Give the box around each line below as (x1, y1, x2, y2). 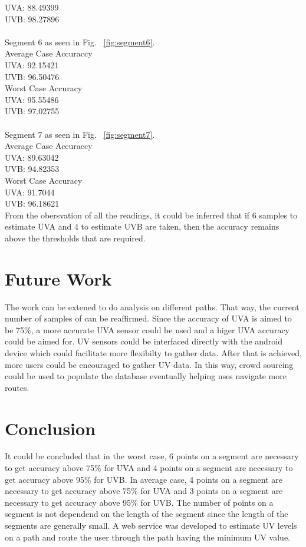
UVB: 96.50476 (5, 70, 60, 82)
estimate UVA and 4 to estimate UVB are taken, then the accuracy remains (5, 220, 279, 233)
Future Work (5, 266, 112, 290)
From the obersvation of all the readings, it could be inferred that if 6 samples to (5, 208, 298, 221)
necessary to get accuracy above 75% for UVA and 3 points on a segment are (5, 485, 283, 497)
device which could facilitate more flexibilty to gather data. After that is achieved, (5, 346, 302, 359)
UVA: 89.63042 (5, 151, 59, 163)
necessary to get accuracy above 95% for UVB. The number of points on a (5, 496, 274, 508)
